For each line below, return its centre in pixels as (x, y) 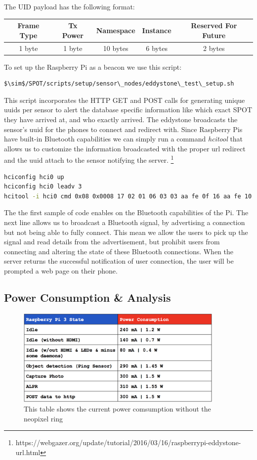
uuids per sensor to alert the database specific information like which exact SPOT (128, 110)
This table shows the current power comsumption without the (117, 409)
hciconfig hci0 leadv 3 (43, 187)
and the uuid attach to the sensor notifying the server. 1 (89, 159)
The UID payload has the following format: (69, 6)
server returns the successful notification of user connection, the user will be (119, 261)
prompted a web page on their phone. (61, 270)
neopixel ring (43, 418)
